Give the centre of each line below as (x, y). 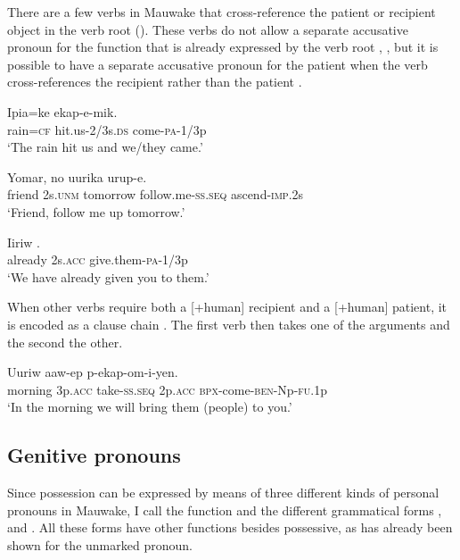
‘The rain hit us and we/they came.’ (105, 147)
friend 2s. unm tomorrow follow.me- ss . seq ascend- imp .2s (156, 194)
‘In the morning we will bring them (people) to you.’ (150, 407)
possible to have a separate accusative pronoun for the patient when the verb (218, 64)
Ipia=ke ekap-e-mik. (62, 111)
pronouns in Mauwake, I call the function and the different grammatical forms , (225, 510)
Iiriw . (24, 242)
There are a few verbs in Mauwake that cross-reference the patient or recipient (222, 12)
